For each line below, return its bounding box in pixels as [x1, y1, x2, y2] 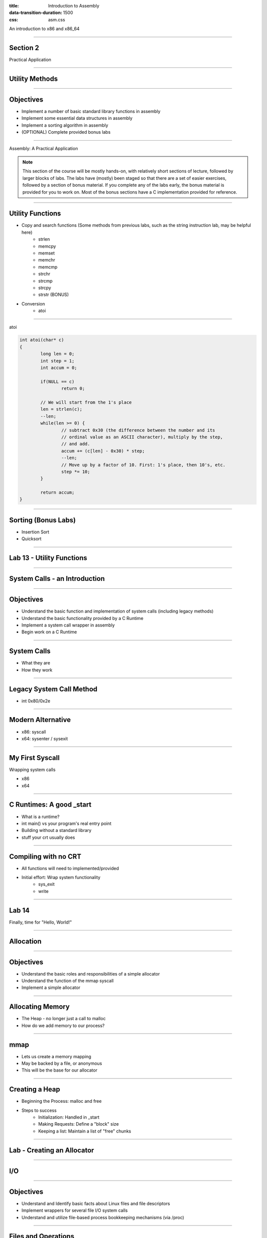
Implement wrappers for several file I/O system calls [21, 1207, 128, 1213]
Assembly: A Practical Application [9, 145, 78, 151]
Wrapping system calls [9, 767, 56, 773]
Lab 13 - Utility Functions [9, 554, 88, 562]
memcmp [38, 264, 58, 270]
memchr [38, 257, 55, 263]
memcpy [38, 243, 56, 249]
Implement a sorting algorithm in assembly [21, 122, 108, 128]
